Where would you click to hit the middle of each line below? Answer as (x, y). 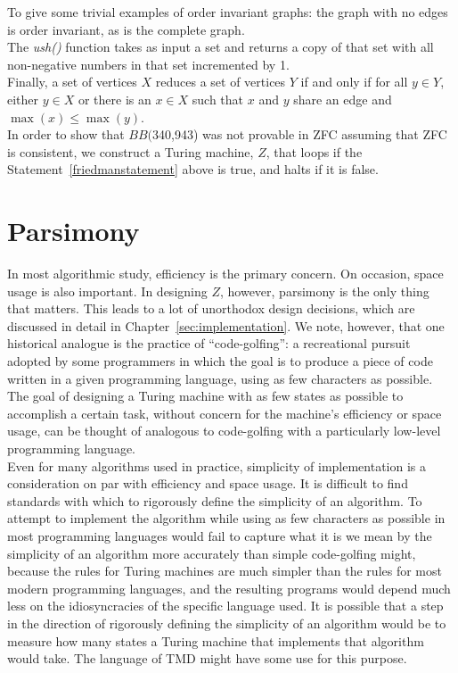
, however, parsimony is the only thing (324, 291)
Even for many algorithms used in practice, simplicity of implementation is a (217, 465)
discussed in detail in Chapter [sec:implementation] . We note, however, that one (226, 325)
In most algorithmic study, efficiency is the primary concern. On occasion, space (225, 274)
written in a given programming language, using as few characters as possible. (220, 378)
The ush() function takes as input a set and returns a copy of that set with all (221, 47)
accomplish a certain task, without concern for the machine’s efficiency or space (225, 413)
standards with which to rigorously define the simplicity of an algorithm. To (215, 500)
